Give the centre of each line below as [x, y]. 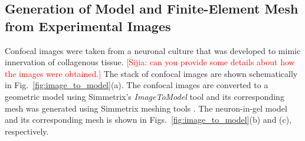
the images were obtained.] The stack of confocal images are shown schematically [151, 73]
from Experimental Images [88, 26]
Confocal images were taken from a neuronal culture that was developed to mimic [153, 50]
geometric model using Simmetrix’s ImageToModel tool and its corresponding [145, 96]
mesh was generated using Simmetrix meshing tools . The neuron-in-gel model [146, 108]
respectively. [27, 131]
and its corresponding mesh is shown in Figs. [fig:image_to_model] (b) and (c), [148, 120]
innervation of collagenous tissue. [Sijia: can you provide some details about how [150, 62]
